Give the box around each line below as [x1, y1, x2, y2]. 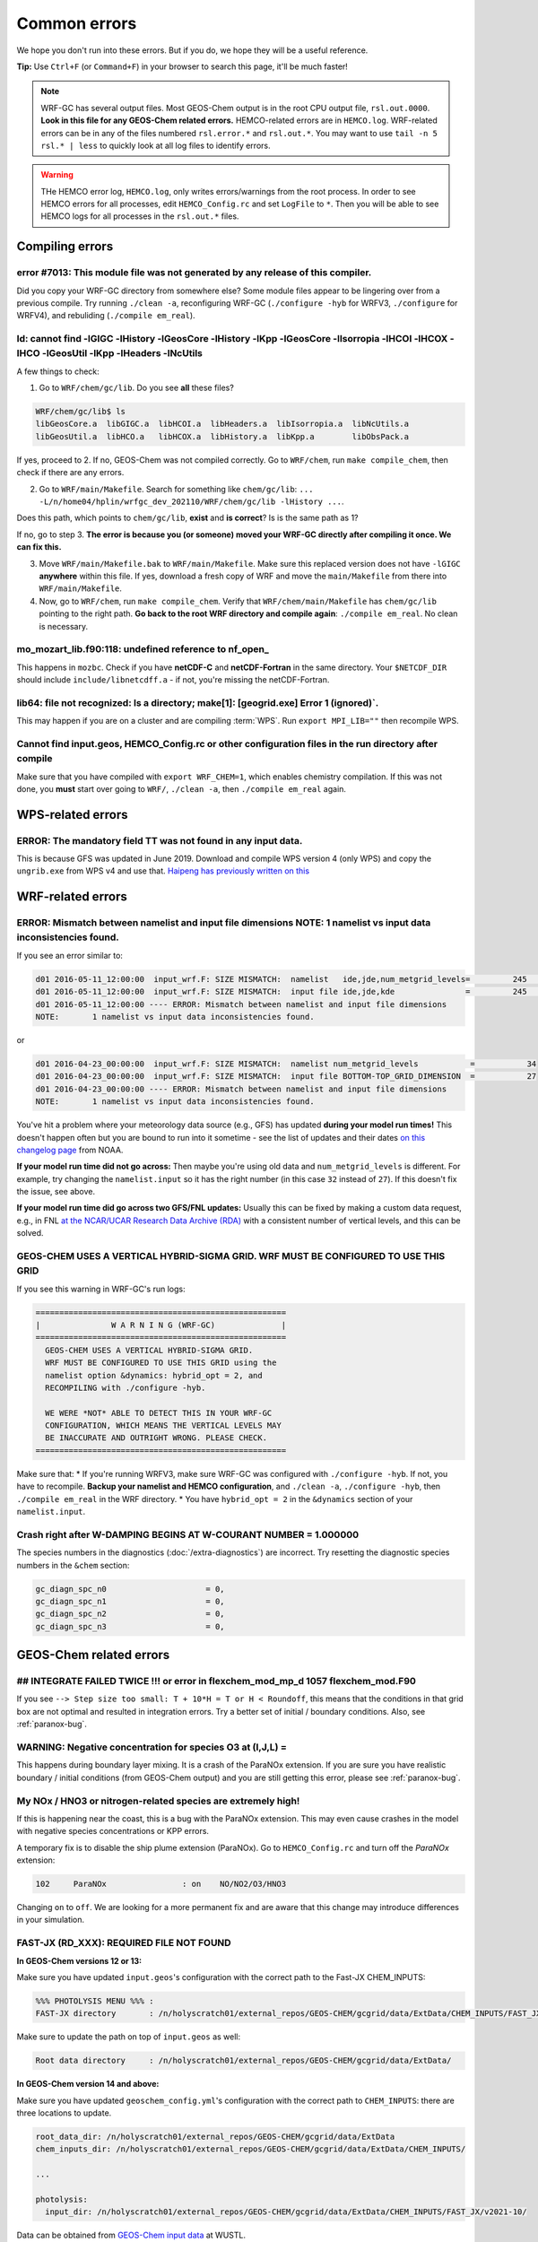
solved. [16, 1228, 44, 1238]
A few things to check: [16, 366, 100, 377]
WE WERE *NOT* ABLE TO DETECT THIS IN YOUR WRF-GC [45, 1408, 273, 1418]
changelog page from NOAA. [16, 1144, 124, 1155]
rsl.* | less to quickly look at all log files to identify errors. [40, 140, 271, 151]
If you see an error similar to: [16, 950, 123, 960]
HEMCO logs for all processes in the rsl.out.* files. [40, 211, 239, 222]
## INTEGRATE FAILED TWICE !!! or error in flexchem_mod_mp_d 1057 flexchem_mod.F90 [16, 1675, 417, 1688]
